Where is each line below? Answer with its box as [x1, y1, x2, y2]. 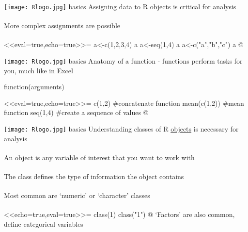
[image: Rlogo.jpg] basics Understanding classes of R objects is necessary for [4, 124, 239, 134]
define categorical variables [4, 219, 83, 229]
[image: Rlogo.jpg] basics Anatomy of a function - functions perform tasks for [4, 56, 243, 66]
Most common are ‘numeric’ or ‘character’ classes [4, 190, 150, 200]
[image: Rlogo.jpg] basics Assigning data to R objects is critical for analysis [4, 1, 236, 11]
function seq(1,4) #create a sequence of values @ [4, 107, 149, 117]
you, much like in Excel [4, 65, 73, 75]
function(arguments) [4, 82, 64, 92]
